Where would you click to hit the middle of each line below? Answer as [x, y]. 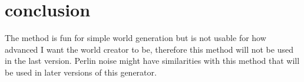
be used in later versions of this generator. [81, 72]
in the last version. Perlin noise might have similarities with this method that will [152, 61]
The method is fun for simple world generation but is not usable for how [136, 38]
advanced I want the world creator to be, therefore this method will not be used [149, 49]
